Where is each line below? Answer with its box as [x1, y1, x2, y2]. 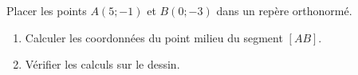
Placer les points [6, 2, 87, 18]
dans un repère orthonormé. [216, 2, 352, 18]
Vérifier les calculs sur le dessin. [25, 56, 180, 73]
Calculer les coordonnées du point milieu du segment [25, 29, 283, 45]
